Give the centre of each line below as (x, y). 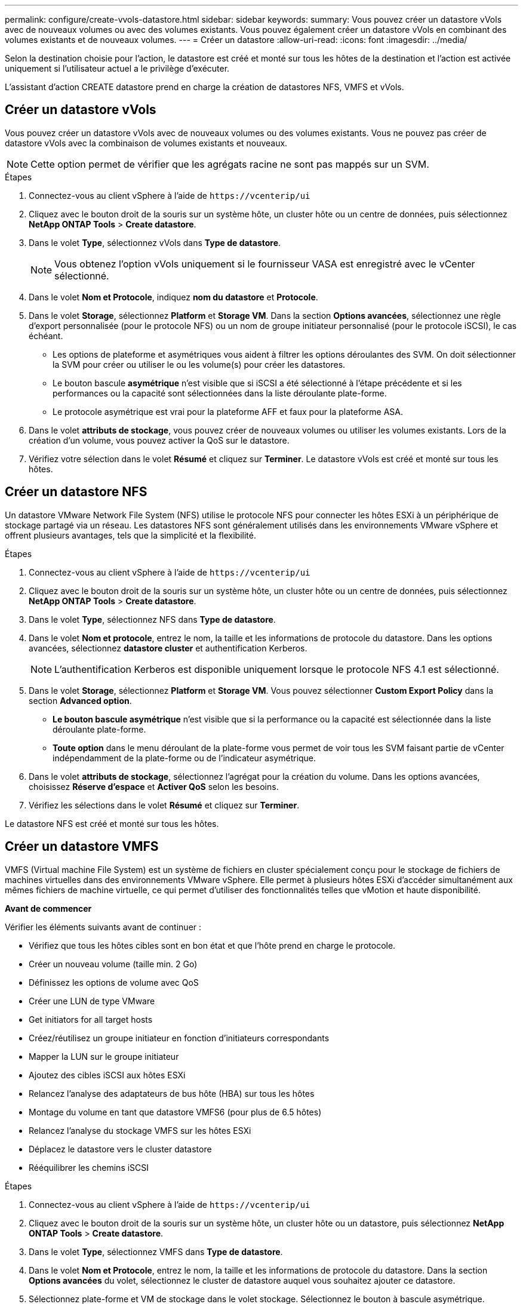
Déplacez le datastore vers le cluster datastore (120, 1149)
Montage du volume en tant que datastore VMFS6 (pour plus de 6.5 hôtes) (175, 1112)
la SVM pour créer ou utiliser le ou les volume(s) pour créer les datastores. (199, 364)
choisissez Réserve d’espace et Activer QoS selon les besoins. (154, 786)
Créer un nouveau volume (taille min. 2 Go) (113, 964)
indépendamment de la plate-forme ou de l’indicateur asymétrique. (184, 758)
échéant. (46, 336)
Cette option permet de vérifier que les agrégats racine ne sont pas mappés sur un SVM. (230, 164)
